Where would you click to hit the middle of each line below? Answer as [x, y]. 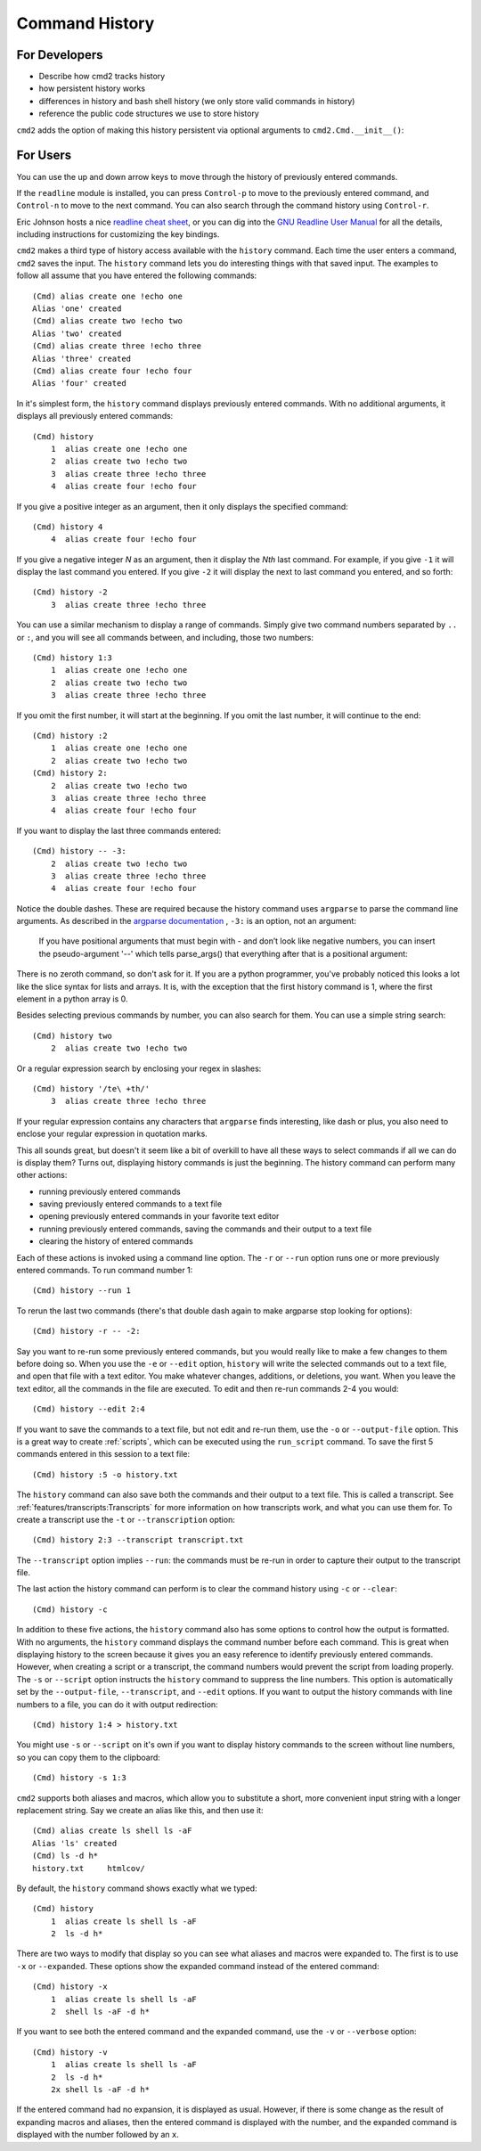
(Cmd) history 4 [68, 527]
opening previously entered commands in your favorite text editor [159, 1216]
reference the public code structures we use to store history [149, 114]
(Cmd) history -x [70, 1987]
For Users [44, 155]
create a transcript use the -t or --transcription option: [126, 1519]
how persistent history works [92, 88]
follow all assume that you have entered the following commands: [137, 275]
